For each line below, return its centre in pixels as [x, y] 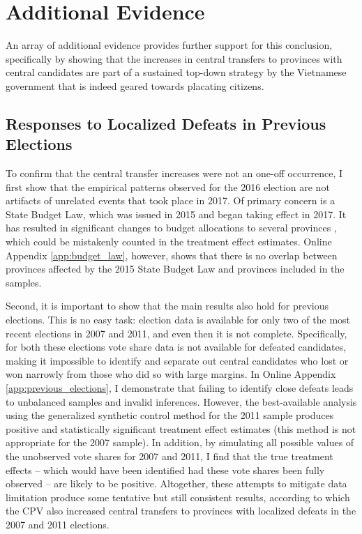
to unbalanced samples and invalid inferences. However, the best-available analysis [181, 401]
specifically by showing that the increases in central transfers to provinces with [174, 58]
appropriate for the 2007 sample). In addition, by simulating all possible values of [180, 442]
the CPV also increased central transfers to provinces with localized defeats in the [181, 511]
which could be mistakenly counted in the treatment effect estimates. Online [169, 242]
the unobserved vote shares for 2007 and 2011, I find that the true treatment [169, 456]
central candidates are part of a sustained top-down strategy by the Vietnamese [176, 72]
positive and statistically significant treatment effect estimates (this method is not [181, 428]
